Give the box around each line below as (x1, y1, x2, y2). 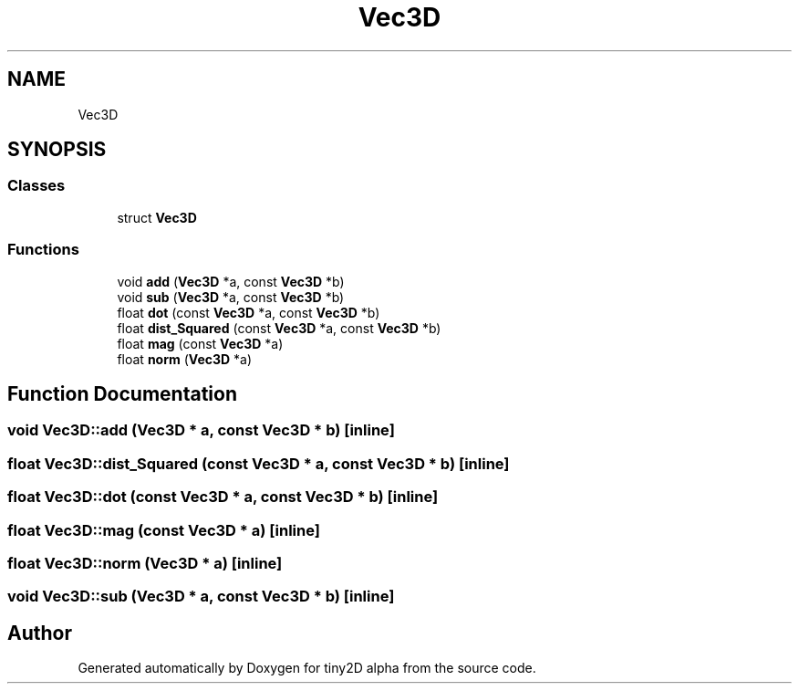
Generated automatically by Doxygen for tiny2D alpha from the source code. (78, 660, 536, 676)
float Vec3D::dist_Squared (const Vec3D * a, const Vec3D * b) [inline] (7, 454, 510, 473)
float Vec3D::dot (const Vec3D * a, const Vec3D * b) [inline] (7, 487, 439, 507)
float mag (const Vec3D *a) (117, 335, 284, 351)
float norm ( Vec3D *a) (117, 351, 253, 367)
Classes (7, 176, 66, 195)
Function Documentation (7, 382, 237, 405)
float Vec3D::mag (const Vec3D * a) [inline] (7, 520, 320, 539)
